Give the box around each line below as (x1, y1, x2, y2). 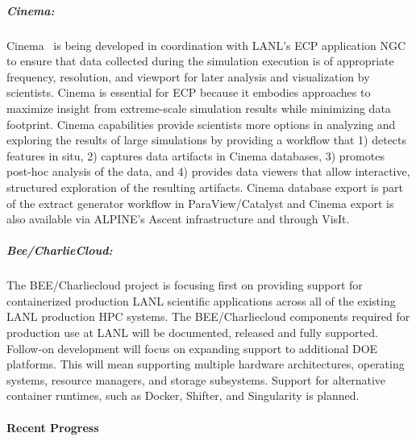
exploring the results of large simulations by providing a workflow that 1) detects (6, 131, 407, 148)
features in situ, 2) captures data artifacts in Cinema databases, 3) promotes (6, 147, 385, 164)
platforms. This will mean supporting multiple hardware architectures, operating (6, 356, 405, 372)
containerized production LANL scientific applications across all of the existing (6, 292, 396, 309)
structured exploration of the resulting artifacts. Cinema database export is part (6, 178, 403, 195)
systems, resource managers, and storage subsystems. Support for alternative (6, 371, 386, 388)
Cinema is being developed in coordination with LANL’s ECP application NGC (6, 36, 406, 53)
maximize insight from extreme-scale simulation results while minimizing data (6, 99, 391, 116)
